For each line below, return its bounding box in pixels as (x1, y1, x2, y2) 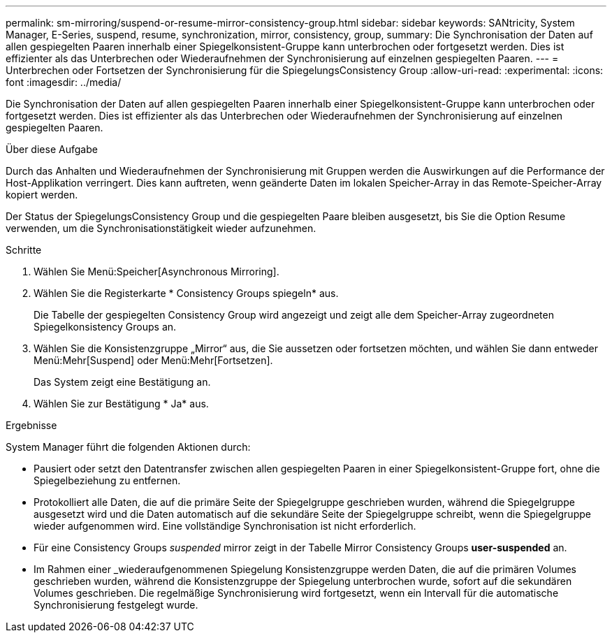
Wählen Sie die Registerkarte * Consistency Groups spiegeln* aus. (34, 287, 339, 299)
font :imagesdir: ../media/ (6, 76, 122, 88)
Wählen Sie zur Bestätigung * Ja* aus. (34, 398, 209, 409)
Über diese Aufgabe (6, 143, 98, 155)
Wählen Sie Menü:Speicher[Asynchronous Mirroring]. (34, 266, 279, 277)
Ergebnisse (6, 419, 57, 431)
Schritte (6, 244, 42, 256)
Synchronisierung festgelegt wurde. (34, 599, 198, 611)
